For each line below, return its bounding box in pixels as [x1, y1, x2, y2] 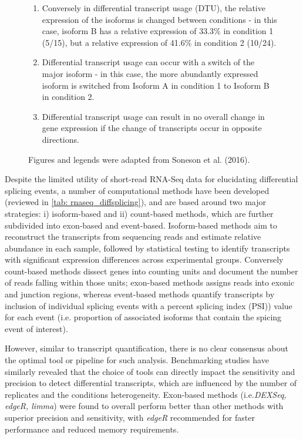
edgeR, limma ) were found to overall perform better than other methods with [5, 400, 284, 412]
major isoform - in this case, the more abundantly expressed [42, 67, 258, 79]
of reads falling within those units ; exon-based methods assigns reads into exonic [5, 276, 295, 289]
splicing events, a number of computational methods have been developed [5, 184, 270, 196]
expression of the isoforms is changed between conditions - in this [42, 13, 277, 25]
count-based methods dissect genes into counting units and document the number [5, 264, 298, 277]
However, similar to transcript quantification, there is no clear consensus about [5, 342, 288, 354]
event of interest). [5, 322, 68, 334]
